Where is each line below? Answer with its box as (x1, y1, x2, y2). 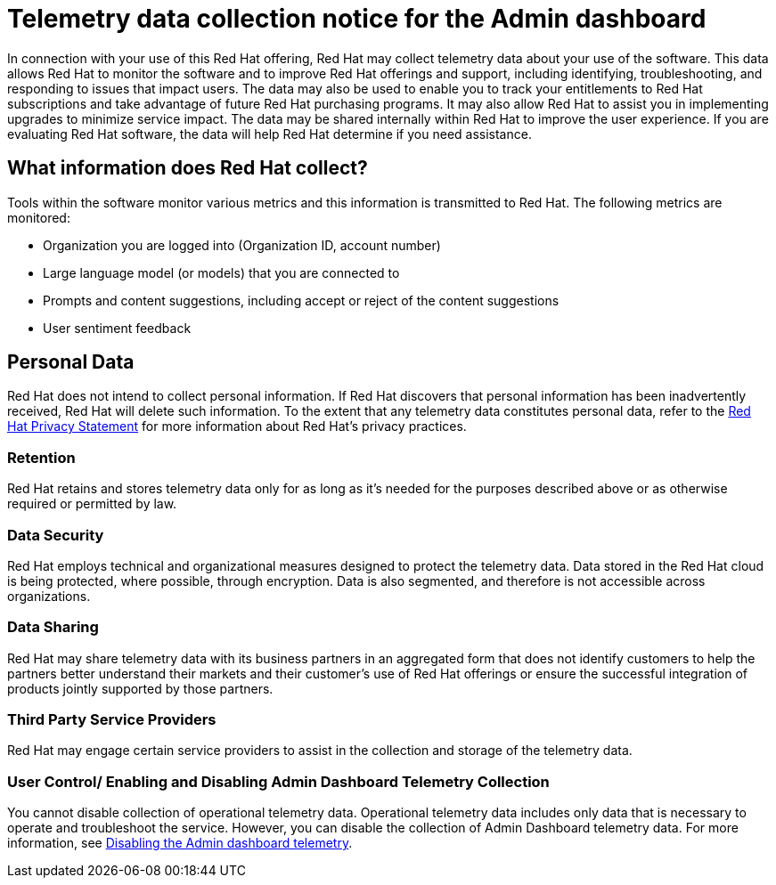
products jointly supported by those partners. (7, 680, 274, 696)
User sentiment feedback (43, 320, 192, 336)
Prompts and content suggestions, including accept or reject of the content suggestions (43, 292, 560, 308)
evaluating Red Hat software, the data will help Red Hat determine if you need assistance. (7, 126, 532, 142)
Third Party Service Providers (7, 710, 216, 729)
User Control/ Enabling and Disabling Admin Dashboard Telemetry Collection (7, 772, 550, 791)
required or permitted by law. (7, 496, 177, 512)
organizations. (7, 588, 91, 604)
